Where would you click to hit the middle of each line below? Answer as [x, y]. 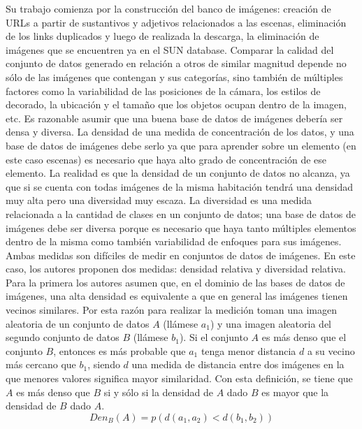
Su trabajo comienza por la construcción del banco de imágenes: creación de [168, 8]
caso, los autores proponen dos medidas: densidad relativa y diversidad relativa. [176, 269]
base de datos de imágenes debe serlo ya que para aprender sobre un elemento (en [181, 145]
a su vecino [331, 350]
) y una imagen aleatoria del [271, 323]
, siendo [104, 364]
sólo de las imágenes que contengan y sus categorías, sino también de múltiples [174, 77]
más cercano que [41, 364]
